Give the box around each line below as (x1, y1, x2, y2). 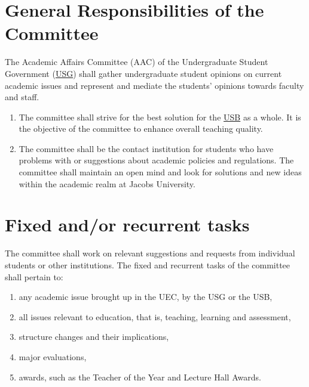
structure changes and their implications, (19, 330, 169, 343)
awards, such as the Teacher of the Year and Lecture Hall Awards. (19, 370, 261, 383)
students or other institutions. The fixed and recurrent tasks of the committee (5, 258, 290, 271)
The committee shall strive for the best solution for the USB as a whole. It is (19, 110, 301, 123)
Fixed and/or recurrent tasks (5, 212, 250, 237)
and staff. (5, 91, 39, 103)
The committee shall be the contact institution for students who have (19, 142, 274, 154)
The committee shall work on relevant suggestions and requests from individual (5, 247, 295, 259)
